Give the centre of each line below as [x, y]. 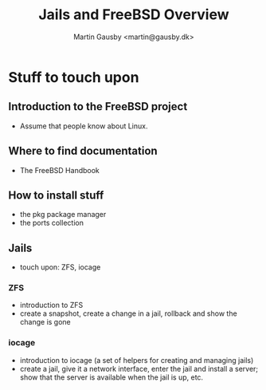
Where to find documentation [83, 151]
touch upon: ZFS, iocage [60, 267]
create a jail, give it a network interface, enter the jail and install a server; [139, 368]
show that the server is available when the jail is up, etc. [111, 377]
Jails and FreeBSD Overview [134, 15]
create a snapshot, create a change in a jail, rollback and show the [128, 313]
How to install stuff [56, 195]
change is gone [45, 322]
